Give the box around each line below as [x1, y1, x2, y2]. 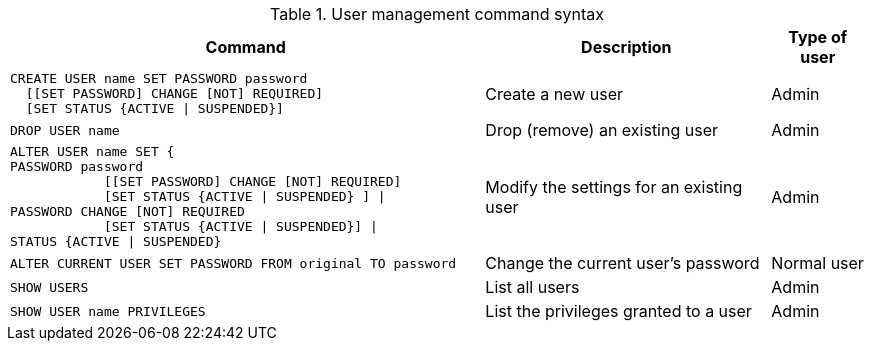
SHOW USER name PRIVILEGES [10, 303, 206, 319]
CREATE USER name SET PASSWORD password [10, 71, 308, 86]
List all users [485, 277, 580, 297]
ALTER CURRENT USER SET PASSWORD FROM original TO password [10, 255, 457, 271]
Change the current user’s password [485, 253, 760, 273]
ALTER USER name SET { [10, 144, 175, 159]
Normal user [771, 253, 864, 273]
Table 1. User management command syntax [270, 4, 604, 24]
